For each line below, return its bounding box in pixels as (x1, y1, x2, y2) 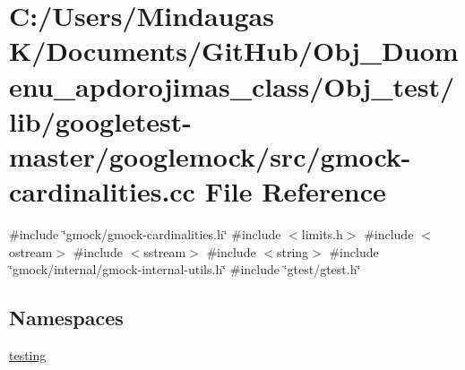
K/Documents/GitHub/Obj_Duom (9, 32, 459, 69)
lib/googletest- (9, 102, 193, 139)
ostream (9, 242, 53, 261)
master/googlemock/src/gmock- (9, 137, 411, 174)
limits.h (301, 225, 343, 244)
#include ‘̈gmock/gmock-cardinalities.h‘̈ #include (9, 225, 281, 244)
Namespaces (9, 304, 124, 331)
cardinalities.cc (9, 173, 195, 210)
